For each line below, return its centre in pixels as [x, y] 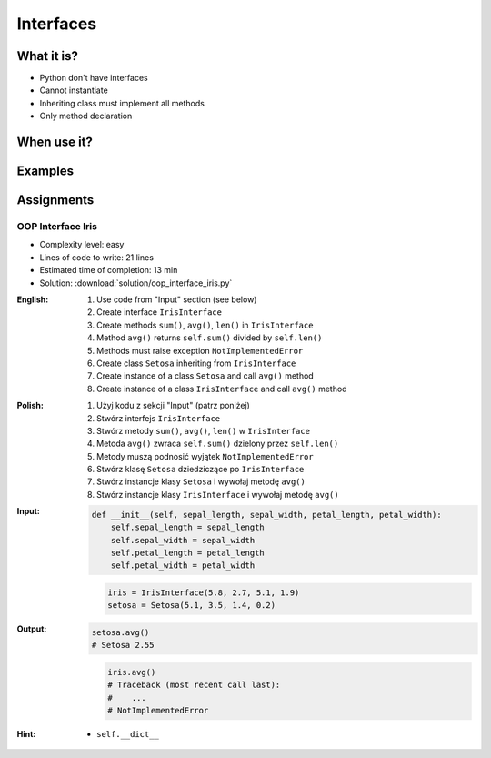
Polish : [30, 406]
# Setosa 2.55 [123, 645]
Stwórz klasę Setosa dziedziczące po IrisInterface [200, 470]
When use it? [55, 142]
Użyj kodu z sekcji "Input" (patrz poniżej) [173, 406]
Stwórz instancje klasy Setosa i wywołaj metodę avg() [201, 481]
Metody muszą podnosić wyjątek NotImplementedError [205, 456]
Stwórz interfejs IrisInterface [159, 418]
